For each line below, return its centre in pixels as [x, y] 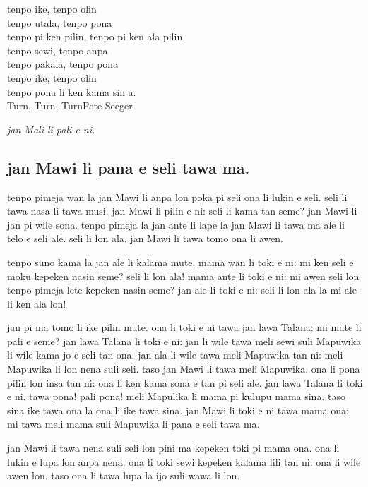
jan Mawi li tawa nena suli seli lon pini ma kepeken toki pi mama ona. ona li [173, 448]
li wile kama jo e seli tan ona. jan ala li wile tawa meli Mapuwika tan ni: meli [175, 355]
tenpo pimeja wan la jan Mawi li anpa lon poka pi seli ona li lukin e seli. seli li [177, 197]
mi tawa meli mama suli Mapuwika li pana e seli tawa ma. [133, 424]
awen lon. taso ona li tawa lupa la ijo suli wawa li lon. [124, 475]
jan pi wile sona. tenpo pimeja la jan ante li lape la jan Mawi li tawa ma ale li [176, 224]
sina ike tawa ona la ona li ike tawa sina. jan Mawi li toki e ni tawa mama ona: [178, 410]
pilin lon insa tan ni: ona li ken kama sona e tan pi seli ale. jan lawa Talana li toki [185, 382]
